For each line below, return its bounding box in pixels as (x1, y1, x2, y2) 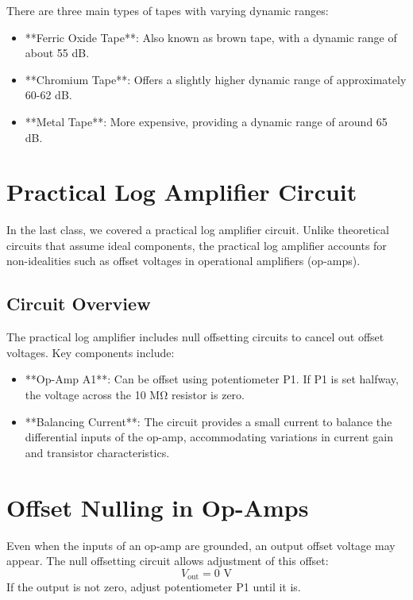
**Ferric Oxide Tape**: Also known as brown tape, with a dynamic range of (25, 29, 397, 45)
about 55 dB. (25, 44, 90, 61)
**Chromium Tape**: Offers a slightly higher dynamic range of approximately (25, 71, 407, 87)
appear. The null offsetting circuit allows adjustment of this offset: (6, 552, 329, 569)
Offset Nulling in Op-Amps (6, 490, 309, 523)
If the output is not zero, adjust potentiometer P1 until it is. (6, 579, 301, 595)
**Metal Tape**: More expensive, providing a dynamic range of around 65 (25, 113, 388, 129)
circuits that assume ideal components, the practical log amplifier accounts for (6, 237, 387, 253)
